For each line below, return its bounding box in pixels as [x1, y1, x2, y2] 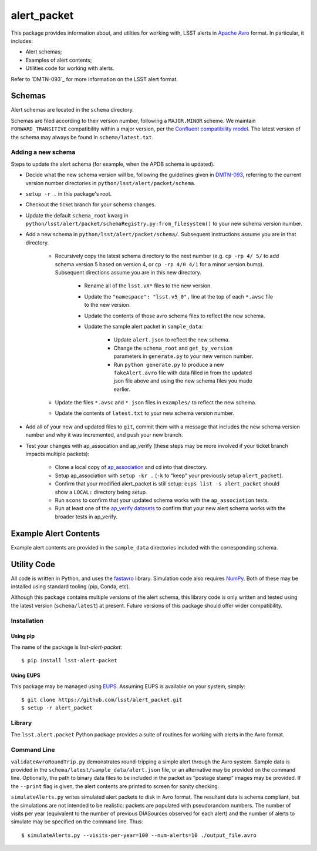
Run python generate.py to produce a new [113, 361, 224, 368]
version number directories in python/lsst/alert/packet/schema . [25, 179, 196, 186]
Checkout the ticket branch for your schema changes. [25, 201, 156, 208]
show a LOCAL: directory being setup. [55, 488, 147, 495]
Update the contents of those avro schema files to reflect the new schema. [84, 312, 265, 319]
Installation [11, 617, 44, 625]
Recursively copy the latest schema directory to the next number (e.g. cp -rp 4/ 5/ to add [55, 253, 279, 260]
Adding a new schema [11, 148, 76, 156]
